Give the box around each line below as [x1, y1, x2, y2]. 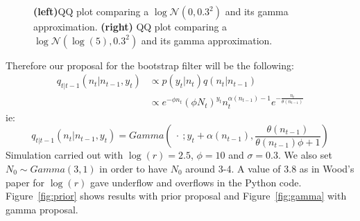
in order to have [99, 161, 167, 176]
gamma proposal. [6, 202, 78, 216]
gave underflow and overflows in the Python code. [89, 175, 302, 189]
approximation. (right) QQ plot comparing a [33, 19, 228, 33]
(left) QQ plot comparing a [33, 4, 149, 18]
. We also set [278, 148, 332, 162]
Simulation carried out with [6, 148, 123, 162]
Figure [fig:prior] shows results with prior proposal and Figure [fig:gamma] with [6, 188, 347, 203]
